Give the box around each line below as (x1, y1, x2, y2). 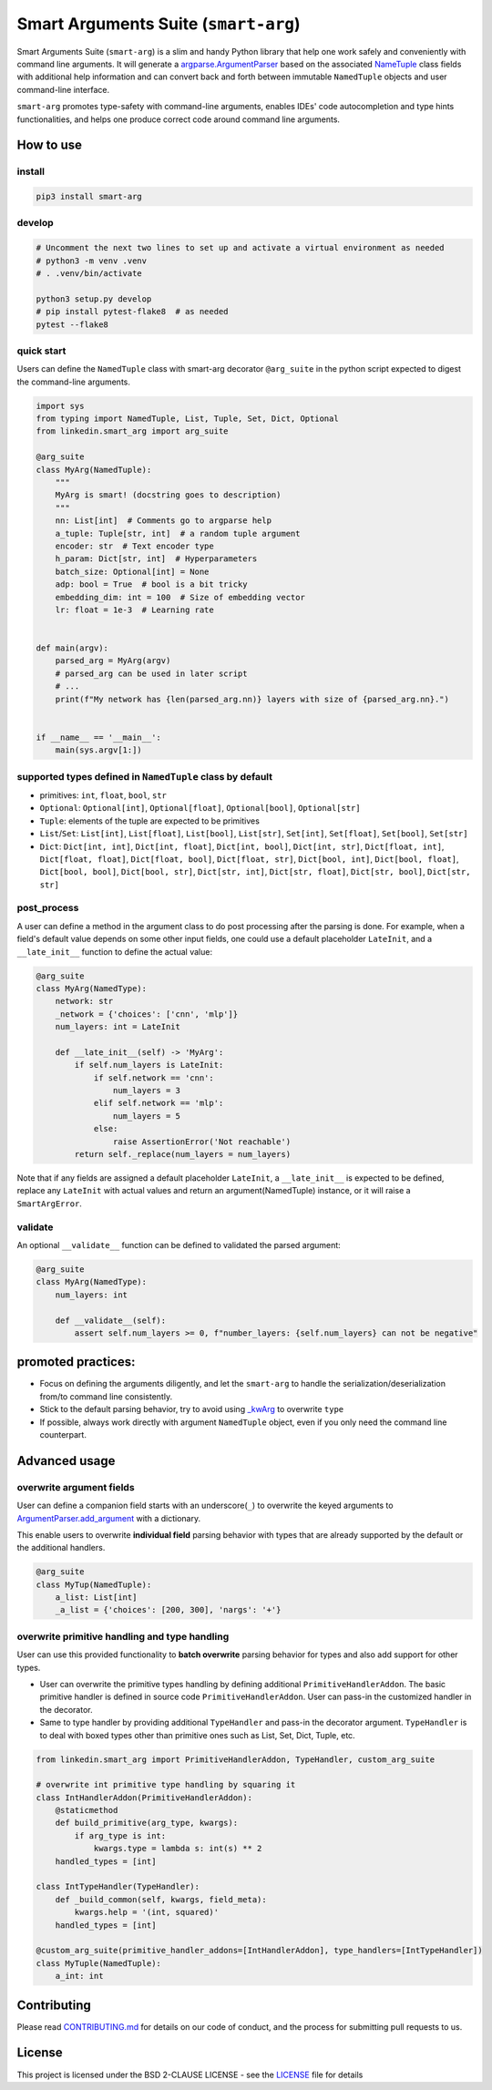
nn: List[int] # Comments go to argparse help (55, 516, 272, 526)
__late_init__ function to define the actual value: (16, 946, 213, 957)
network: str (55, 996, 114, 1007)
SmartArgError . (16, 1198, 82, 1209)
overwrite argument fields (16, 1480, 136, 1493)
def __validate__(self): (55, 1315, 167, 1326)
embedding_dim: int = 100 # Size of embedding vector (55, 592, 305, 602)
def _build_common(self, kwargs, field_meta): (55, 1894, 268, 1904)
